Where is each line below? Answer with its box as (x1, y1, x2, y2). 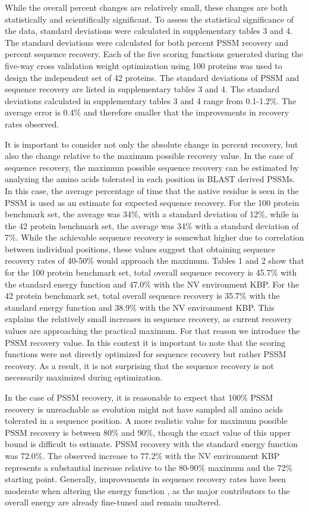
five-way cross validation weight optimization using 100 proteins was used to (5, 59, 282, 71)
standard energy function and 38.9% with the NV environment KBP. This (5, 301, 275, 313)
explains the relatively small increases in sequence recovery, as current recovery (5, 313, 292, 325)
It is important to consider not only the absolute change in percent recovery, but (5, 138, 298, 150)
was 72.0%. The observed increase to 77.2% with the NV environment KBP (5, 449, 280, 461)
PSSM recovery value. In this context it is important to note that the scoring (5, 336, 286, 348)
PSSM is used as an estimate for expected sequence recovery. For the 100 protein (5, 196, 299, 208)
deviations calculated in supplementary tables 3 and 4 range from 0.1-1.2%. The (5, 94, 297, 107)
